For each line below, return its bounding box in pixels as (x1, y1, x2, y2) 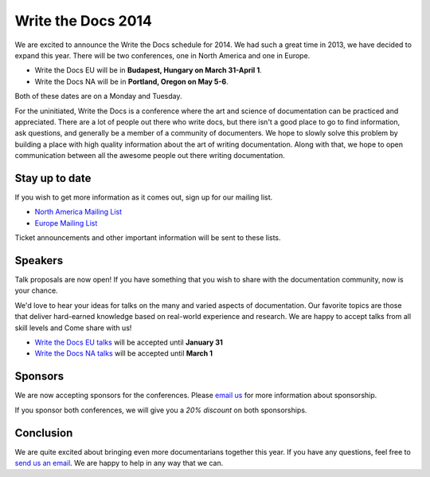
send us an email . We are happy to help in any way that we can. (14, 458, 224, 467)
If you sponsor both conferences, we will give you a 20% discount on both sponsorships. (14, 405, 307, 415)
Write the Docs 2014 (14, 12, 153, 30)
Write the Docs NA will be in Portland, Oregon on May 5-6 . (34, 77, 229, 86)
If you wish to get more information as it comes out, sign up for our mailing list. (14, 192, 273, 202)
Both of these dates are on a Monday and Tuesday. (14, 92, 182, 101)
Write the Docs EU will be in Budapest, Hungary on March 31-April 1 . (34, 65, 262, 75)
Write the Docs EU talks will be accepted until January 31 (34, 337, 223, 347)
